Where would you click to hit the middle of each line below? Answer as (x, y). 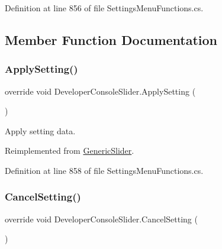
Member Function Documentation (111, 39)
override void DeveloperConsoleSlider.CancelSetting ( (101, 219)
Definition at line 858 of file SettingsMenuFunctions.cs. (104, 170)
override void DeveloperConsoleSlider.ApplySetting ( (100, 91)
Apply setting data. (40, 130)
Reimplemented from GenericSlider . (70, 151)
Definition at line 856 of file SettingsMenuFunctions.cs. (104, 8)
